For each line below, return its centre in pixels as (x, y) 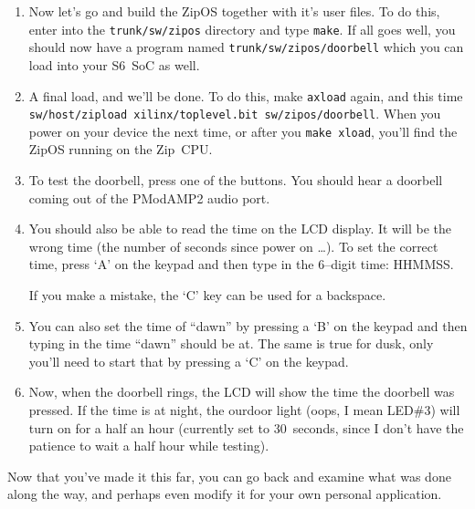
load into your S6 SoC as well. (114, 64)
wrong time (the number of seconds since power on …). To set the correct (233, 246)
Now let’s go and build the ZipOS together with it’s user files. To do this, (234, 11)
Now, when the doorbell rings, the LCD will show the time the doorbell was (242, 392)
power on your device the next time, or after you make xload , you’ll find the (243, 131)
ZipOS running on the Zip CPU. (121, 149)
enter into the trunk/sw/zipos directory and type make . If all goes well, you (242, 29)
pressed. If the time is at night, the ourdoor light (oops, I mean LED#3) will (244, 410)
